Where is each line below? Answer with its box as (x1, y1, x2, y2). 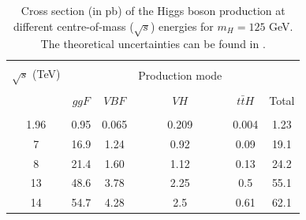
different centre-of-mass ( (13, 17, 134, 34)
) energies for (150, 17, 214, 34)
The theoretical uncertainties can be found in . (40, 35, 266, 52)
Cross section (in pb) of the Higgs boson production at (21, 2, 285, 18)
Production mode (138, 67, 222, 84)
